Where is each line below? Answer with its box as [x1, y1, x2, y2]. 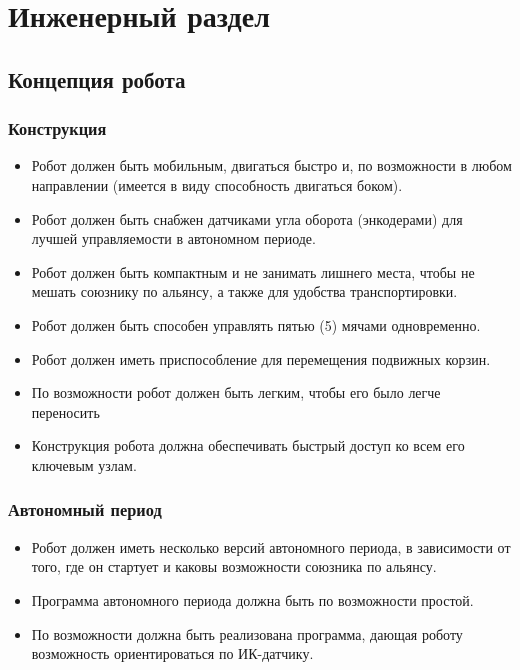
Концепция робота [8, 63, 186, 94]
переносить [31, 401, 100, 422]
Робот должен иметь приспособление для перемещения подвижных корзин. [31, 348, 491, 369]
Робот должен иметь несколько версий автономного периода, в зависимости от [31, 536, 511, 557]
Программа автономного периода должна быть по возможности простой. [31, 589, 474, 610]
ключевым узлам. [31, 454, 137, 475]
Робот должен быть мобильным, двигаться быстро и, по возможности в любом [31, 155, 512, 176]
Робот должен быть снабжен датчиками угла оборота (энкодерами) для [31, 208, 463, 229]
